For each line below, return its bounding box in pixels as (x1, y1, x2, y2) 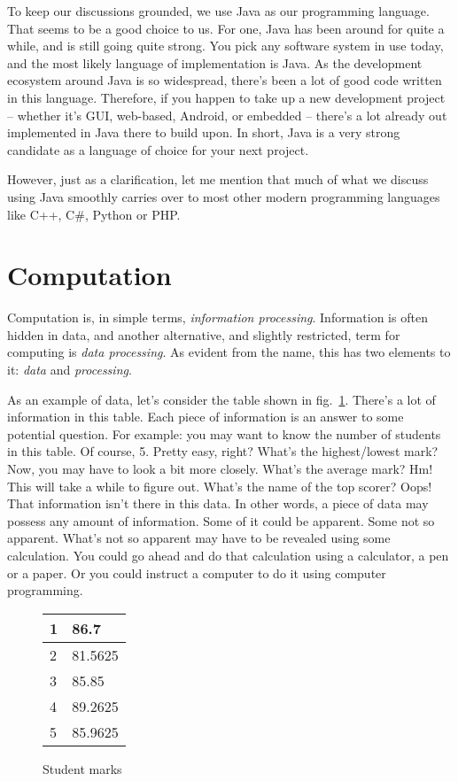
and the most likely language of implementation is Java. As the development (7, 53, 423, 72)
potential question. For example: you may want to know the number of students (7, 424, 441, 443)
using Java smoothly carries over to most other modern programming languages (7, 187, 440, 205)
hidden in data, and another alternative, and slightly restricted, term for (7, 325, 400, 344)
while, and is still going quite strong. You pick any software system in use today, (7, 36, 444, 55)
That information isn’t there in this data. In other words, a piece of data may (7, 494, 429, 513)
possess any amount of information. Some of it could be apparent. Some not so (7, 511, 435, 530)
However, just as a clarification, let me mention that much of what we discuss (7, 170, 429, 189)
